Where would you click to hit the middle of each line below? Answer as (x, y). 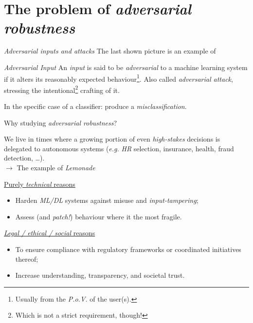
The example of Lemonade (56, 167)
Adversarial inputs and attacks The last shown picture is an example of (110, 51)
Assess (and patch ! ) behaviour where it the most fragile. (99, 216)
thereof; (27, 259)
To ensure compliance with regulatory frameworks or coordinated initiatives (128, 249)
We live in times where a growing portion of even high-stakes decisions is (112, 139)
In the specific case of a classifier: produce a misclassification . (95, 106)
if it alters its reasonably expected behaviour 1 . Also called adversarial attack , (118, 78)
